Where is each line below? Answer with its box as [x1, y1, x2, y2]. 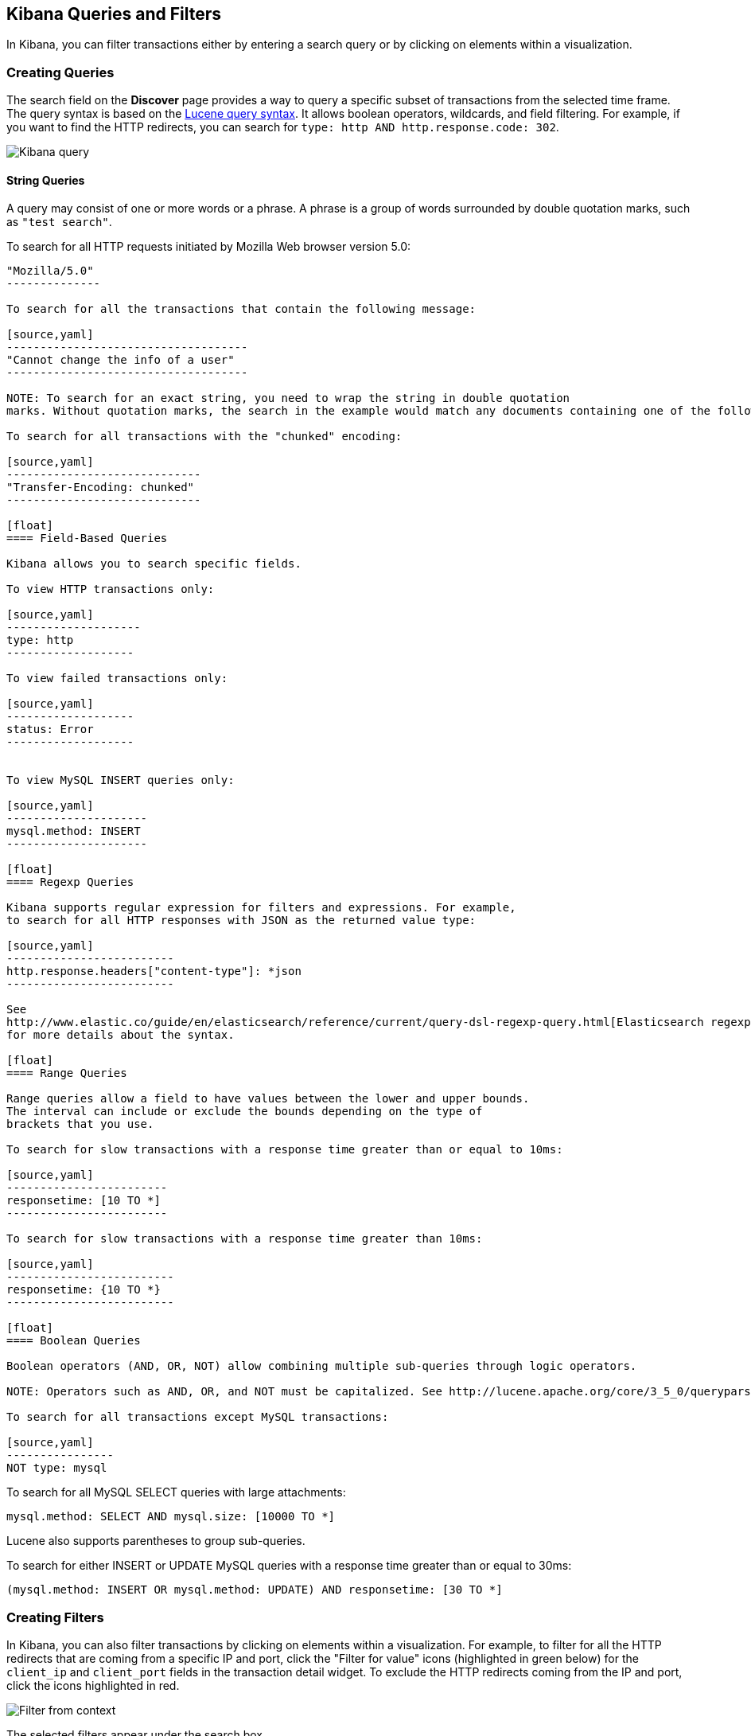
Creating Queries [6, 64, 115, 80]
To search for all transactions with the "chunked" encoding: [6, 430, 403, 443]
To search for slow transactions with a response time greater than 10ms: [6, 1232, 483, 1246]
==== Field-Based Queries [6, 532, 168, 545]
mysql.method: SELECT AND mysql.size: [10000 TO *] [6, 1510, 336, 1523]
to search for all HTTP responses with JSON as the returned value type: [6, 914, 477, 927]
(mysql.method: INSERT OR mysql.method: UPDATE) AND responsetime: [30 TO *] [6, 1583, 503, 1597]
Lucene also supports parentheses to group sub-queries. [6, 1534, 305, 1548]
